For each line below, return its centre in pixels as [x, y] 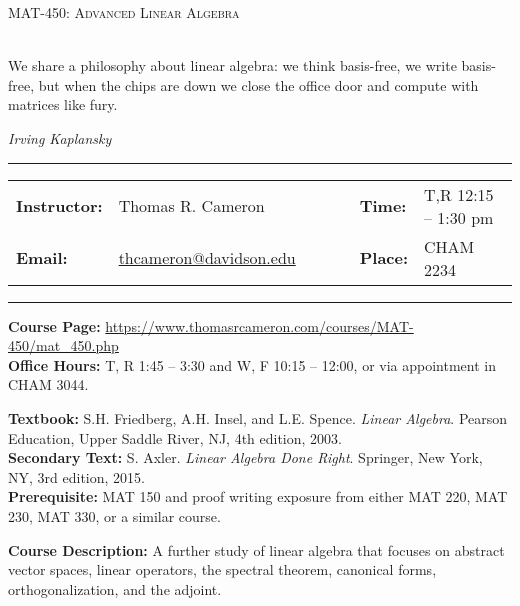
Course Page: [54, 325]
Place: [384, 258]
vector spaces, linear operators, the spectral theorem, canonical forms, [222, 569]
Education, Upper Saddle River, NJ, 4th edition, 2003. [175, 437]
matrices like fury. [63, 104]
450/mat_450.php [63, 345]
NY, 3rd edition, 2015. [76, 476]
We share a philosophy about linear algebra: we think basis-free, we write [232, 65]
